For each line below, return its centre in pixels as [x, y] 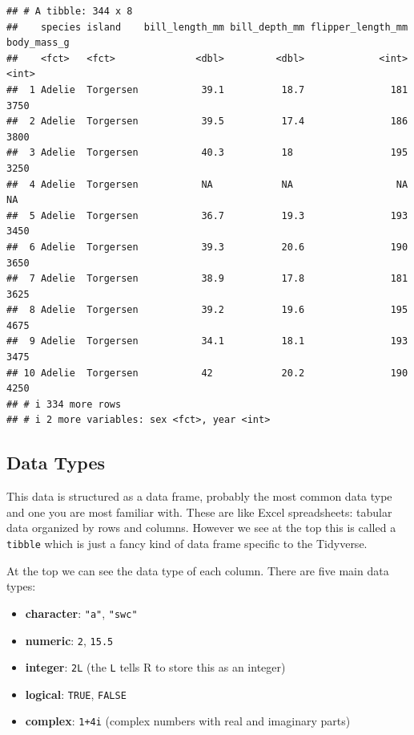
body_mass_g [38, 43]
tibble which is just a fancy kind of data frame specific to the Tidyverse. [187, 544]
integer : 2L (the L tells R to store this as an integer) [155, 667]
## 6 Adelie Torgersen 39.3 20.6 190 [207, 247]
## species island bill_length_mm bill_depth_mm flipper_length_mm [207, 27]
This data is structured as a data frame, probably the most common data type [199, 496]
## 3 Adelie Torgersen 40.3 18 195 [207, 153]
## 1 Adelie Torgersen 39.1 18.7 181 [207, 89]
